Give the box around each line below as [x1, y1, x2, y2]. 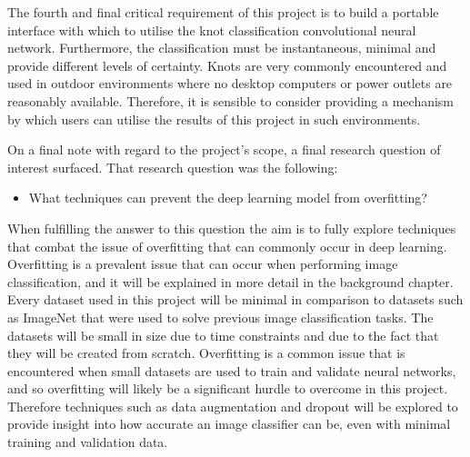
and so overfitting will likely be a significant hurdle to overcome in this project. [7, 379, 448, 398]
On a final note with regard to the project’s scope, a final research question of [7, 140, 441, 159]
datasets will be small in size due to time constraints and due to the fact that [7, 325, 439, 344]
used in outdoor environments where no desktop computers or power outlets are [7, 74, 453, 93]
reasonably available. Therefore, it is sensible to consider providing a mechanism [7, 91, 455, 110]
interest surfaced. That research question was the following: [7, 157, 338, 176]
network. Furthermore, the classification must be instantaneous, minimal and [7, 38, 436, 57]
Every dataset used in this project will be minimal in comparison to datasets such [7, 290, 464, 309]
